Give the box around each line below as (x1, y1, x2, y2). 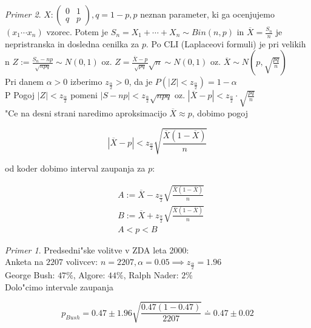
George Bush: (5, 268, 55, 281)
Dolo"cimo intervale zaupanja (5, 280, 113, 293)
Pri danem (5, 75, 44, 88)
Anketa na (5, 255, 44, 268)
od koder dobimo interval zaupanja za (5, 162, 145, 175)
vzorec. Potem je (46, 25, 109, 38)
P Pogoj (5, 89, 35, 101)
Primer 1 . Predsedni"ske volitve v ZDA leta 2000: (5, 243, 189, 256)
